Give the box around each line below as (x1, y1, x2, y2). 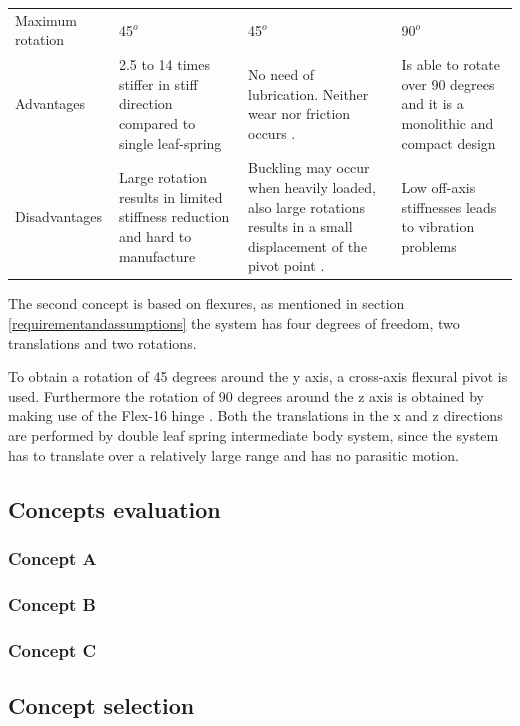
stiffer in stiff (118, 73, 198, 94)
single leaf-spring (118, 132, 222, 153)
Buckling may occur (248, 157, 370, 178)
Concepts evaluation (8, 493, 221, 524)
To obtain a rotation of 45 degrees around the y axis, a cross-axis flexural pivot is (8, 366, 508, 387)
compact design (401, 132, 496, 153)
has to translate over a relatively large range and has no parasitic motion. (8, 444, 459, 465)
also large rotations (248, 196, 365, 217)
